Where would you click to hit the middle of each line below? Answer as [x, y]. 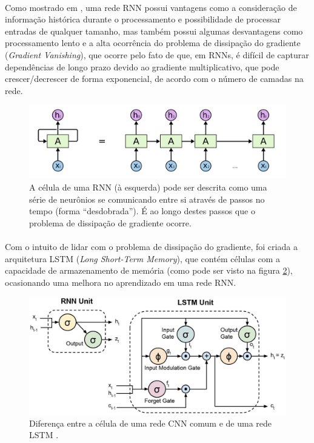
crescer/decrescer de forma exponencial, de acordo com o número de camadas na [154, 79]
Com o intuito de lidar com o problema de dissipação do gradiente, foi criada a [151, 246]
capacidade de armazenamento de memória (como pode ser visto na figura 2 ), [149, 270]
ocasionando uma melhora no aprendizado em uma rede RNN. [121, 282]
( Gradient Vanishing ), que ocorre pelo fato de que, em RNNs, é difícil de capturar [157, 54]
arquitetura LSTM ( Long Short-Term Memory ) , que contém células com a [142, 258]
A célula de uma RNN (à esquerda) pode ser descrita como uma [148, 187]
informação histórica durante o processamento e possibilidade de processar [143, 19]
